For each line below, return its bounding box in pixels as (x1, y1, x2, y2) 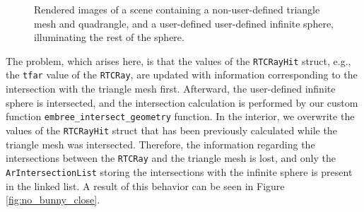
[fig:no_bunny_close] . (6, 192, 100, 207)
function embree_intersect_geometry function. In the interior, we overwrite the (6, 109, 355, 124)
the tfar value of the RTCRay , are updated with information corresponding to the (6, 67, 358, 82)
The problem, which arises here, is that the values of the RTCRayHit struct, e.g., (6, 53, 351, 68)
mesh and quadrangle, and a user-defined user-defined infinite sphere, (34, 16, 334, 30)
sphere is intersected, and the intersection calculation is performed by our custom (6, 95, 358, 110)
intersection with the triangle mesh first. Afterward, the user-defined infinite (6, 81, 336, 96)
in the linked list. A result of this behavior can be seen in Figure (6, 178, 285, 193)
